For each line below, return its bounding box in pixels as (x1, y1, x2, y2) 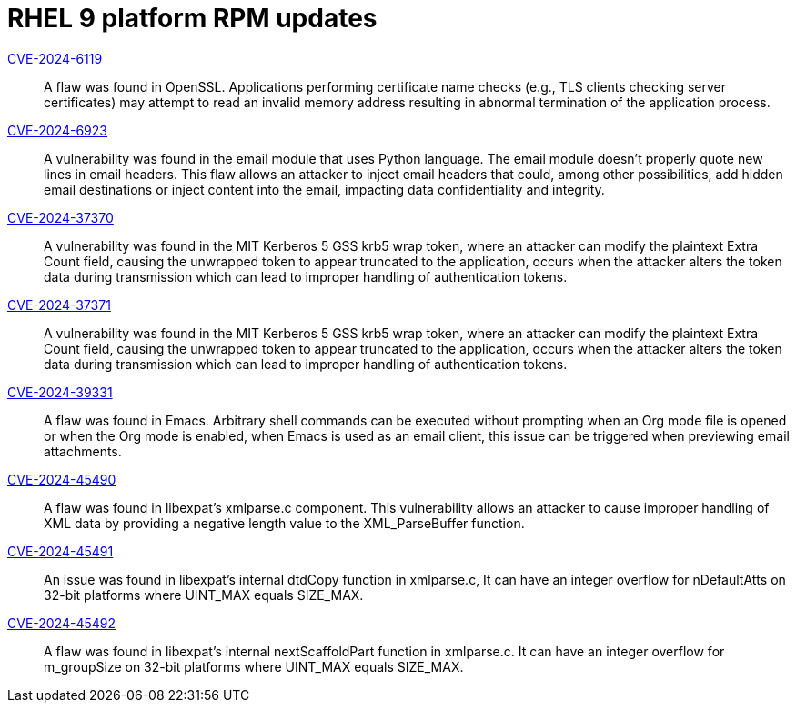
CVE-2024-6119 (7, 50, 103, 66)
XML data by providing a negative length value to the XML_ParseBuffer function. (44, 515, 525, 531)
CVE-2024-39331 (7, 384, 113, 400)
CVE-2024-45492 (7, 615, 116, 631)
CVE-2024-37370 (7, 209, 114, 225)
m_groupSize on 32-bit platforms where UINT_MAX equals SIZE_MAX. (44, 658, 464, 675)
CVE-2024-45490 (7, 471, 116, 487)
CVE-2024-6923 (7, 122, 107, 138)
